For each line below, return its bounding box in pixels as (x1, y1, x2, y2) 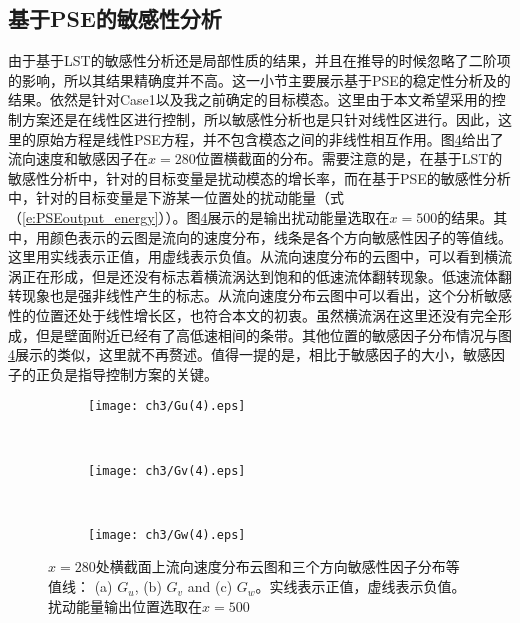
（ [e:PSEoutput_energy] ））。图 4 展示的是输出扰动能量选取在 (8, 206, 390, 227)
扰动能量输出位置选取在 (48, 595, 202, 616)
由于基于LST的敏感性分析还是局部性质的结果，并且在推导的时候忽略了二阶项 (8, 50, 511, 71)
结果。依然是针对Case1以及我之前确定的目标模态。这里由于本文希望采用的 (8, 89, 492, 110)
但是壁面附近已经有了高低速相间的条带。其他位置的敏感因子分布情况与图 (35, 324, 512, 345)
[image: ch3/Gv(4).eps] (88, 463, 246, 478)
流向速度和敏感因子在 (8, 148, 148, 169)
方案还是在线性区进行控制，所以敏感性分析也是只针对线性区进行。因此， (21, 108, 498, 129)
